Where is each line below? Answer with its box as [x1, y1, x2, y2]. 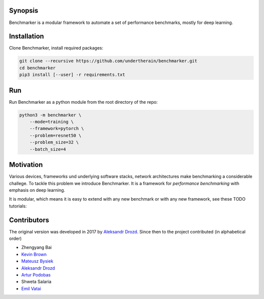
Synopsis [9, 6, 39, 15]
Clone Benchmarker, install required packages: [9, 45, 104, 51]
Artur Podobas [21, 272, 51, 277]
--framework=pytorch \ [29, 126, 84, 132]
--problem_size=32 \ [29, 139, 79, 145]
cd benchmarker [19, 65, 56, 70]
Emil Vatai [21, 285, 42, 291]
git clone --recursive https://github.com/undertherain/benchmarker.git [19, 58, 198, 64]
